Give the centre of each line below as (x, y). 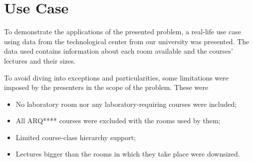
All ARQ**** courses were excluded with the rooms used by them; (118, 121)
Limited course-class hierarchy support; (76, 137)
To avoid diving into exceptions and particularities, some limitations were (116, 77)
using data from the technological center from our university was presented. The (127, 41)
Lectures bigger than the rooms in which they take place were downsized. (128, 154)
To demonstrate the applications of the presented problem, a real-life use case (123, 32)
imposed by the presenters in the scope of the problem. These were (106, 87)
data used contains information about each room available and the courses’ (119, 51)
